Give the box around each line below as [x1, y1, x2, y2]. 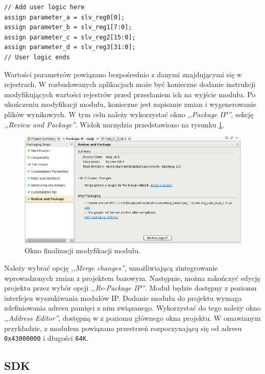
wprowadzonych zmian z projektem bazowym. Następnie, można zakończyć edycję [4, 272, 260, 283]
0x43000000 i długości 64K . [4, 333, 88, 343]
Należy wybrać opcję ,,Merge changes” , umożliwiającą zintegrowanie [4, 262, 218, 273]
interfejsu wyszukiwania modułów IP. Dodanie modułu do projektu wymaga [4, 292, 242, 303]
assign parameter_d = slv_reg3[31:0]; [4, 43, 136, 51]
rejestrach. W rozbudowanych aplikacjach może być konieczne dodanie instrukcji [4, 79, 256, 90]
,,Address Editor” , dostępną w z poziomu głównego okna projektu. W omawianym [4, 312, 261, 323]
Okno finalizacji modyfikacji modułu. [25, 245, 140, 256]
